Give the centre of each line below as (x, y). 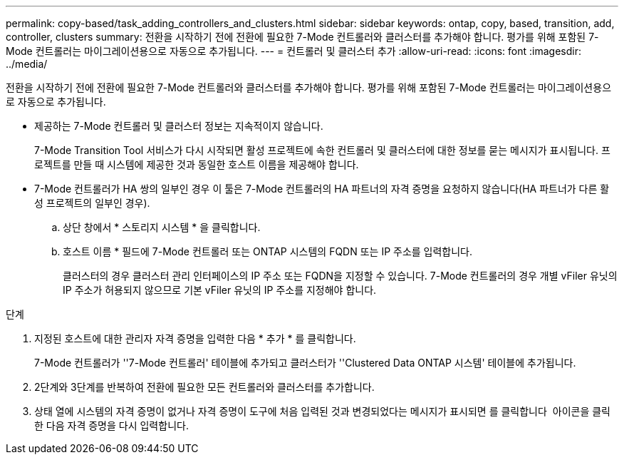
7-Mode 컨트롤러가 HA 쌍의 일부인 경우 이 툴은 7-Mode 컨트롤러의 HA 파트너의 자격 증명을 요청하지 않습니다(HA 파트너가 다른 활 (322, 189)
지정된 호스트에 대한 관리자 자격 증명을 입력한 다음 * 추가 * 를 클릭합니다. (195, 338)
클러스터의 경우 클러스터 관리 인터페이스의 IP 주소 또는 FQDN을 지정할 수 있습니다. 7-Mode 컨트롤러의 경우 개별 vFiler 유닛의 (340, 276)
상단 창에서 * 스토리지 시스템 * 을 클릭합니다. (162, 227)
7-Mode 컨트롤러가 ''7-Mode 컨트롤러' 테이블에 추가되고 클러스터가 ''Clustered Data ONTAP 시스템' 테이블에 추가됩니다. (305, 363)
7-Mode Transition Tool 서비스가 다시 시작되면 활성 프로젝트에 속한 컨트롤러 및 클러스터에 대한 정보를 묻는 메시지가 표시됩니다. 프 (322, 150)
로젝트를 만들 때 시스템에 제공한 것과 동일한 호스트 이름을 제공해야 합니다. (197, 164)
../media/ (27, 64)
